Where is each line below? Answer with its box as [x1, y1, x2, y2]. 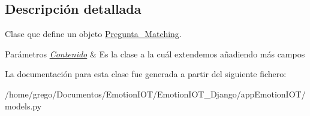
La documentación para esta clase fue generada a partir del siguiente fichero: [5, 68, 287, 80]
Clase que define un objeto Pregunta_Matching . [5, 28, 182, 40]
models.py [5, 99, 42, 112]
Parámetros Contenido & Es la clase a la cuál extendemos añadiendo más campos [5, 47, 305, 60]
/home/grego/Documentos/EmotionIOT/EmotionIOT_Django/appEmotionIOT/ [5, 87, 306, 100]
